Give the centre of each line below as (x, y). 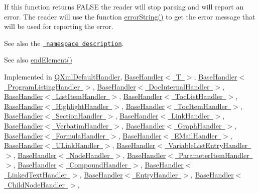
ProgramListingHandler (44, 86)
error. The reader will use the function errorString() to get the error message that (130, 16)
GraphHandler (200, 125)
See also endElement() (38, 60)
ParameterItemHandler (214, 155)
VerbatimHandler (82, 125)
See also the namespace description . (64, 43)
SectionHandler (79, 116)
